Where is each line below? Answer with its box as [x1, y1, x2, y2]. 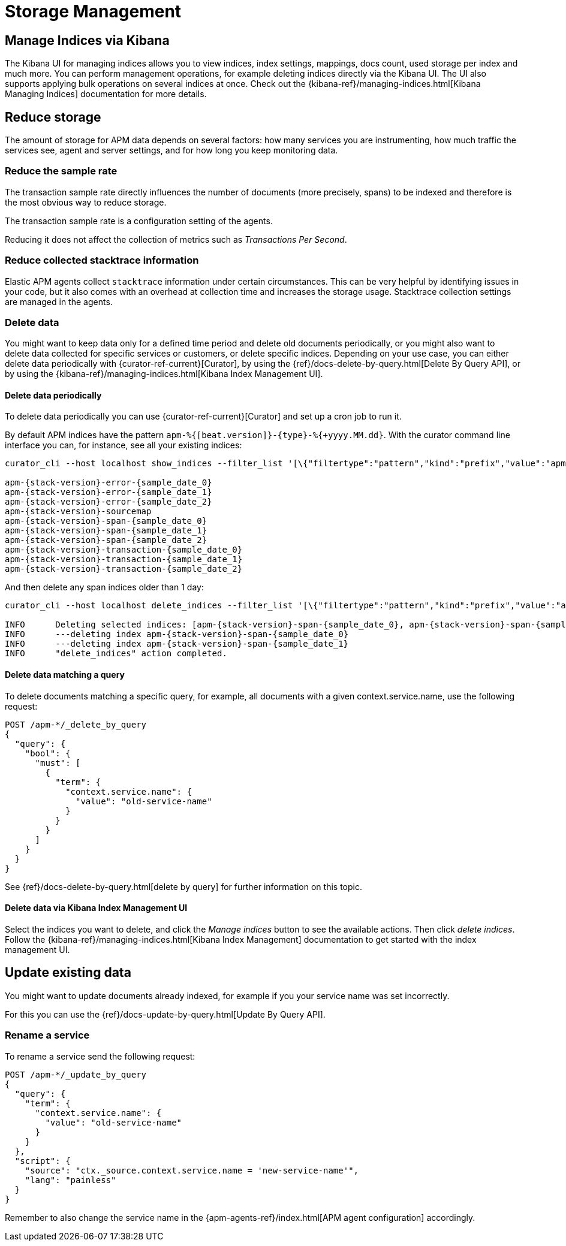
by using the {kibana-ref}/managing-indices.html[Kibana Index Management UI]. [5, 369, 323, 379]
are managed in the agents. [5, 296, 113, 307]
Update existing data [5, 965, 131, 980]
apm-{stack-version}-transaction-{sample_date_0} [5, 545, 243, 555]
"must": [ [35, 758, 81, 768]
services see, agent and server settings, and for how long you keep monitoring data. [5, 145, 338, 156]
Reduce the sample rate [5, 165, 118, 177]
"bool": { [25, 748, 71, 758]
